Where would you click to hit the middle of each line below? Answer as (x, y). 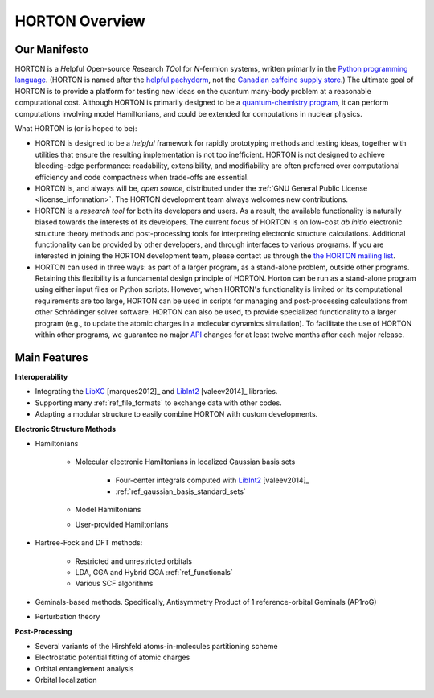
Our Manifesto (51, 49)
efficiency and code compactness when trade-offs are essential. (142, 177)
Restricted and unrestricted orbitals (134, 561)
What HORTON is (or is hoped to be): (76, 129)
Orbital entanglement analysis (84, 668)
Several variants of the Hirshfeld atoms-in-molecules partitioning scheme (156, 646)
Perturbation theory (68, 617)
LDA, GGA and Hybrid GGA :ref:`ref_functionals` (154, 573)
